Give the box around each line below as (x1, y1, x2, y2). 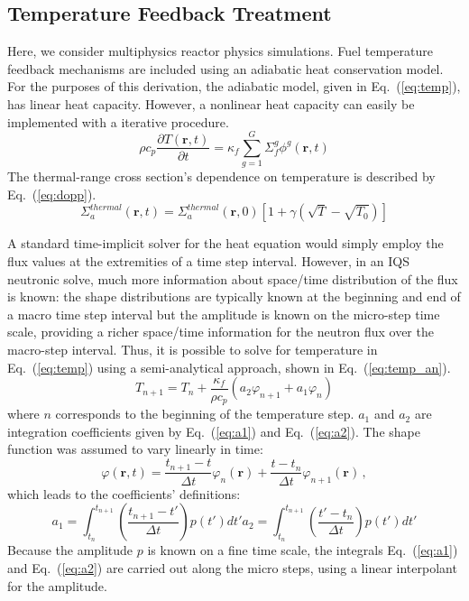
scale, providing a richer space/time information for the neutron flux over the (7, 322, 434, 341)
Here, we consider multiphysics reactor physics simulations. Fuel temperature (7, 42, 433, 60)
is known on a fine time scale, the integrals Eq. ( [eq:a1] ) (147, 541, 458, 559)
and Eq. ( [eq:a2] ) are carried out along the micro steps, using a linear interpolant (7, 558, 457, 577)
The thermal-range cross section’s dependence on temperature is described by (7, 167, 436, 186)
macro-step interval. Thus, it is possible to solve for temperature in (7, 340, 378, 359)
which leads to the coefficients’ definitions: (7, 484, 241, 503)
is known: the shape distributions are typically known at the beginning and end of (7, 287, 461, 306)
